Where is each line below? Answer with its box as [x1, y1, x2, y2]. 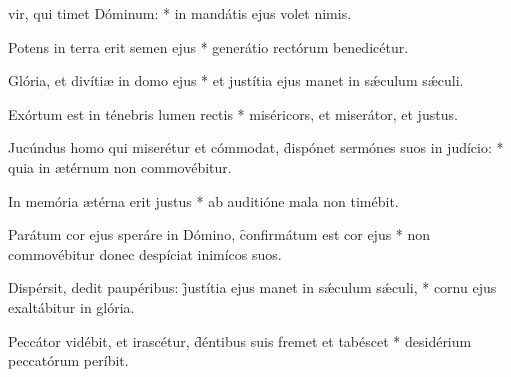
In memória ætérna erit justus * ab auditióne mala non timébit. [8, 190, 399, 211]
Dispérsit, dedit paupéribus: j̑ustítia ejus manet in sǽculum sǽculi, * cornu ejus [8, 277, 497, 298]
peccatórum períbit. [8, 350, 129, 371]
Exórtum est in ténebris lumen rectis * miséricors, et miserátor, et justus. [8, 103, 458, 124]
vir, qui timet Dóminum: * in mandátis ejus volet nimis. [8, 3, 352, 23]
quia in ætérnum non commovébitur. [8, 156, 232, 177]
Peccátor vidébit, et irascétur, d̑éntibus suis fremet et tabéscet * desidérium [8, 330, 472, 351]
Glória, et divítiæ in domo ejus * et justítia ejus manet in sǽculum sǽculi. [8, 70, 464, 91]
